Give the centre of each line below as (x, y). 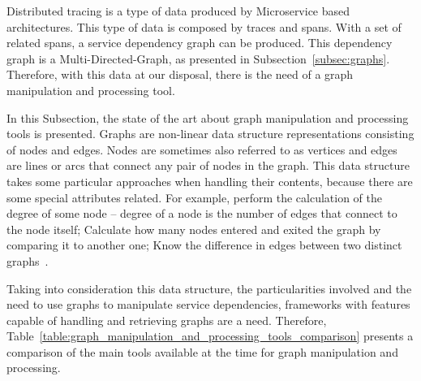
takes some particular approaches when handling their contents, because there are (210, 181)
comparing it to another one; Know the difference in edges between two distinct (204, 245)
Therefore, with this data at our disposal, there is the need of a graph (180, 74)
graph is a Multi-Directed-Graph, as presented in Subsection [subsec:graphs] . (198, 58)
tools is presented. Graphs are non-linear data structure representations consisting (210, 134)
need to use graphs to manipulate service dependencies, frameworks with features (208, 304)
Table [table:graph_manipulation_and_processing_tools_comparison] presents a (210, 336)
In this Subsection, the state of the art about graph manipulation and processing (208, 117)
